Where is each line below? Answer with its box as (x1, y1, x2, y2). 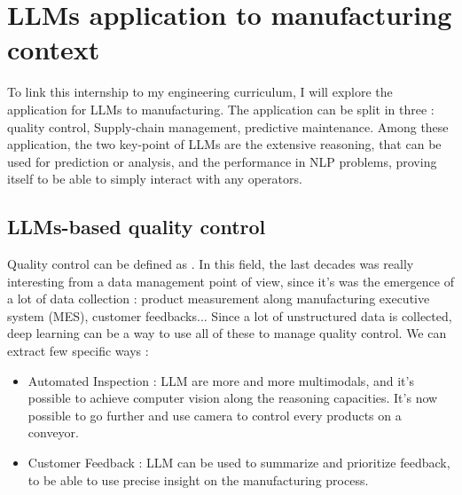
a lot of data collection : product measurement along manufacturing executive (7, 289, 430, 308)
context (7, 31, 100, 67)
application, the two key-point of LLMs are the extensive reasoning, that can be (7, 135, 442, 153)
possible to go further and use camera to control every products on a (27, 405, 402, 424)
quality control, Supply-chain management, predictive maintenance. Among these (7, 117, 449, 136)
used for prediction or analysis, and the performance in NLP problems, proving (7, 152, 437, 170)
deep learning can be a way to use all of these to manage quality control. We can (7, 324, 447, 342)
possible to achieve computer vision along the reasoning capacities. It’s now (27, 389, 438, 407)
